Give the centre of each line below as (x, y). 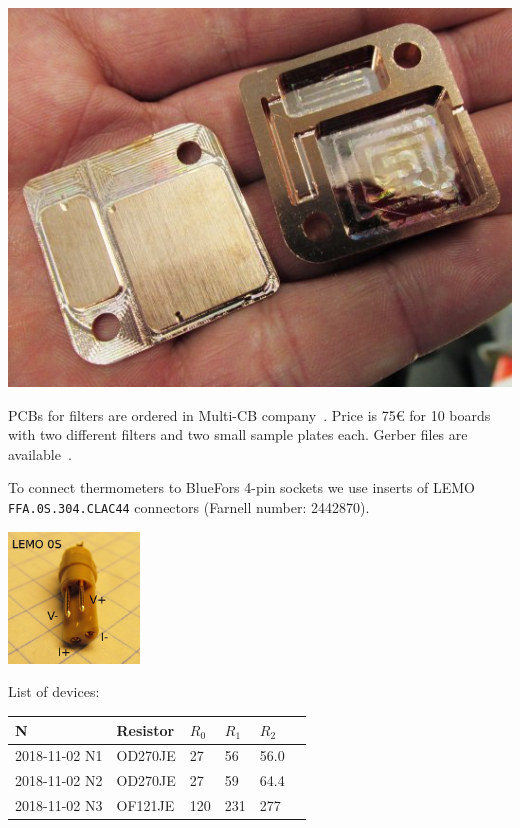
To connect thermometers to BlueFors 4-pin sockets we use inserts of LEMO (241, 487)
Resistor (145, 729)
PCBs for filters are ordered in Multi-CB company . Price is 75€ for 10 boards (249, 414)
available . (40, 453)
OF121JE (145, 805)
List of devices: (54, 691)
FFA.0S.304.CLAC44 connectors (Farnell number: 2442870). (189, 506)
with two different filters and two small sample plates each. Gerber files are (238, 434)
